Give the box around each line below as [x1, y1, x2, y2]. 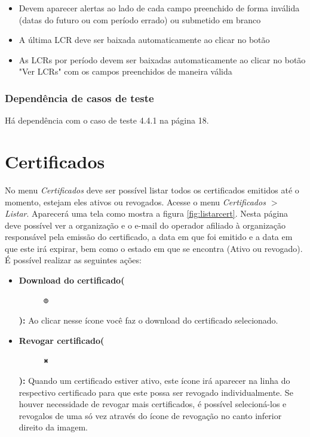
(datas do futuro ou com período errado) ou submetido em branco [19, 13, 261, 26]
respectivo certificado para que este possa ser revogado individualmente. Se [19, 386, 293, 398]
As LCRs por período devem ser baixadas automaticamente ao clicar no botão [19, 53, 306, 66]
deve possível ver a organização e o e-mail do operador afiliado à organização [5, 219, 286, 231]
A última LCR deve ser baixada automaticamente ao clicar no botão [19, 33, 270, 46]
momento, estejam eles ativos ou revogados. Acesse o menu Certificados [5, 195, 266, 208]
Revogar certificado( [19, 334, 105, 346]
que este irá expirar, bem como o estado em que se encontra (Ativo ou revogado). [5, 242, 303, 254]
